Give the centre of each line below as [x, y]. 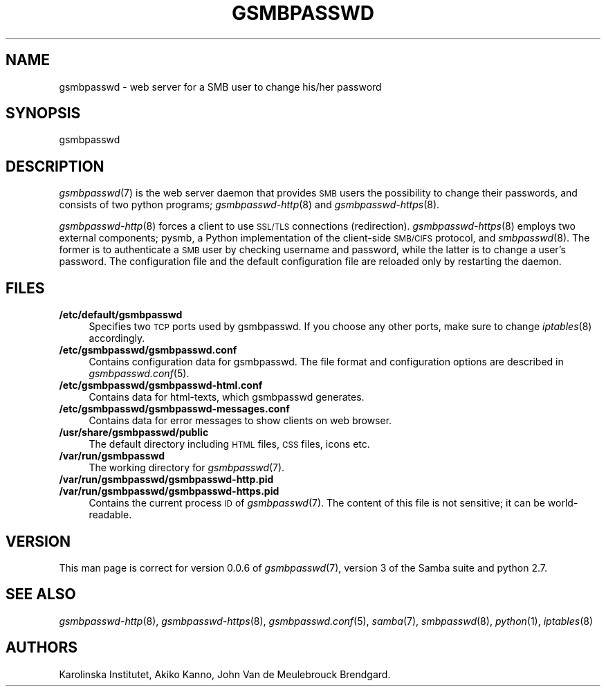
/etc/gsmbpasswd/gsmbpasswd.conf [148, 350]
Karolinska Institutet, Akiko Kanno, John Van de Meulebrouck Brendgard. [225, 674]
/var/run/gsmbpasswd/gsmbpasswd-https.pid [169, 491]
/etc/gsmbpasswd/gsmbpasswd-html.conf [161, 385]
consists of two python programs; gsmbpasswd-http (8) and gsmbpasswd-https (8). [249, 205]
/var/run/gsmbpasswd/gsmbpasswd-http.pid [166, 480]
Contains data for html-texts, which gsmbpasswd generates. [227, 397]
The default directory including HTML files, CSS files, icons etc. [229, 444]
